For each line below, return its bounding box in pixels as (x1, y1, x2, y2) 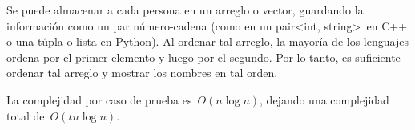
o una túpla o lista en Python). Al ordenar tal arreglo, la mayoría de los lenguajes (6, 33, 409, 50)
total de (6, 107, 45, 124)
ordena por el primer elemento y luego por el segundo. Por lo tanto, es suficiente (6, 48, 401, 65)
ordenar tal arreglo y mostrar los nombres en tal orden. (6, 64, 278, 81)
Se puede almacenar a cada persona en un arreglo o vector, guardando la (6, 2, 364, 18)
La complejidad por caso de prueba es (6, 91, 192, 108)
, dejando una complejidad (260, 91, 389, 108)
